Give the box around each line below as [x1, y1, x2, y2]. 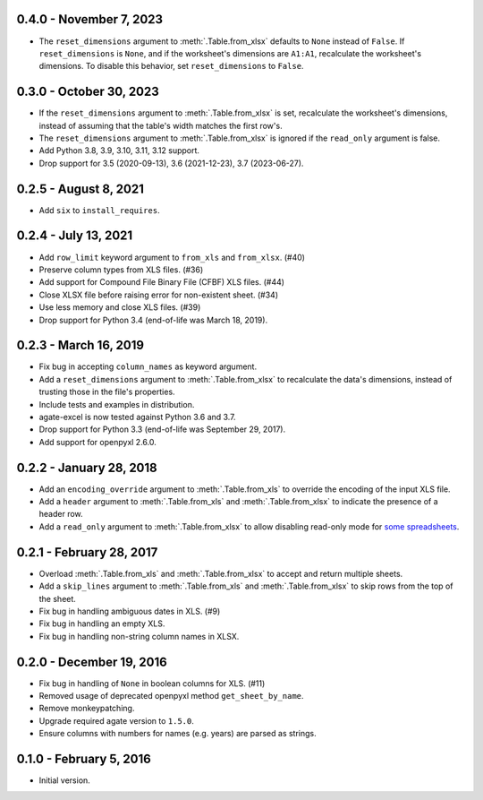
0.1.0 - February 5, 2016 [16, 752, 151, 766]
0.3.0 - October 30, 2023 [16, 84, 160, 99]
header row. [38, 509, 84, 520]
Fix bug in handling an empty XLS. [38, 618, 165, 629]
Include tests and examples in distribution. [38, 399, 195, 409]
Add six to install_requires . [38, 204, 160, 215]
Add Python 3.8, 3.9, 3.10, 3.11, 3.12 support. [38, 145, 200, 156]
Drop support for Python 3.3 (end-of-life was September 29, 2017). [38, 424, 286, 434]
